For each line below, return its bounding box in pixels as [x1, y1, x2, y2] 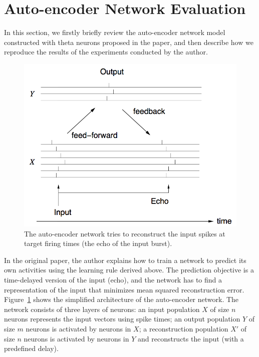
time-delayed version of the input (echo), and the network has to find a [4, 274, 222, 284]
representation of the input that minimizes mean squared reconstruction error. [4, 284, 244, 294]
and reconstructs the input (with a [137, 333, 244, 343]
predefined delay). [4, 343, 59, 353]
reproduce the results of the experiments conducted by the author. [4, 46, 208, 57]
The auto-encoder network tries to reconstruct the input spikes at [24, 228, 225, 238]
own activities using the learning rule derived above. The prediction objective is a [4, 264, 254, 275]
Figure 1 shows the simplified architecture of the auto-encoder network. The [4, 294, 239, 304]
